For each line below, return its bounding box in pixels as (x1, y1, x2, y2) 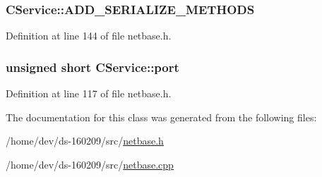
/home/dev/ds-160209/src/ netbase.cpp (6, 157, 174, 171)
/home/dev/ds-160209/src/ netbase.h (6, 133, 164, 148)
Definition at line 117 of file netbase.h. (6, 86, 172, 101)
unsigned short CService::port (6, 58, 179, 75)
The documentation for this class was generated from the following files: (6, 109, 317, 124)
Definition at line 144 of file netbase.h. (6, 28, 172, 43)
